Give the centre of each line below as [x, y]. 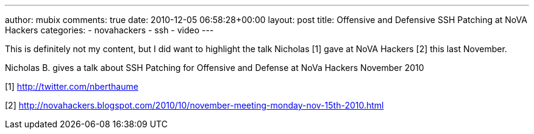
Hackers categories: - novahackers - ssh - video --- [109, 30]
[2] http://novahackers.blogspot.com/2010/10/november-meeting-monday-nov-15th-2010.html [194, 105]
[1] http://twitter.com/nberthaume [72, 86]
